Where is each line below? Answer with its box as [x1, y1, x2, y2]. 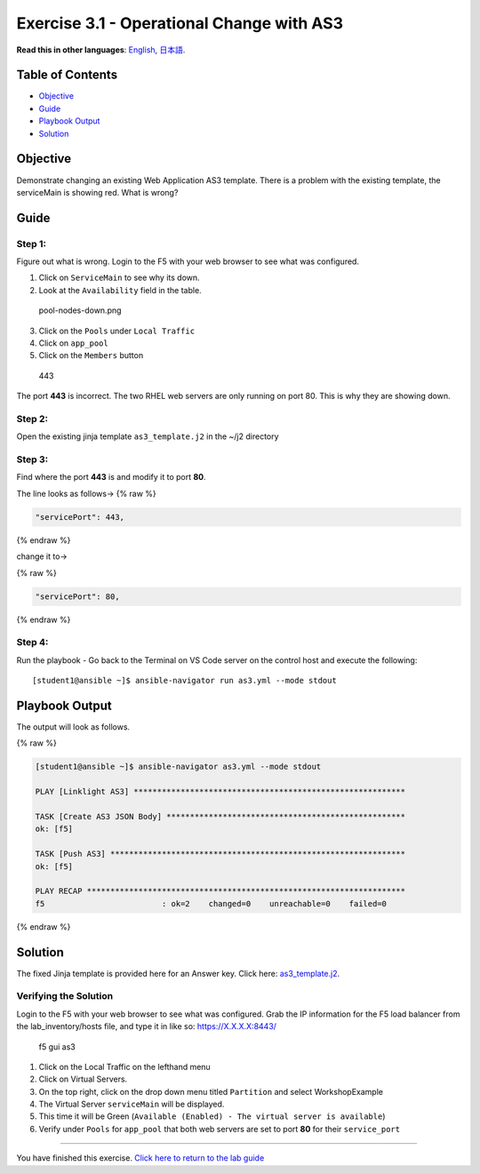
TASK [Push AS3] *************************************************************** [35, 849, 406, 859]
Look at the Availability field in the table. [38, 284, 202, 295]
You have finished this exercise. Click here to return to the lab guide [16, 1153, 265, 1163]
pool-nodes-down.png [38, 305, 122, 315]
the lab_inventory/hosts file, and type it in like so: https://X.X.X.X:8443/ [16, 1021, 277, 1032]
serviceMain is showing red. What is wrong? [16, 187, 179, 197]
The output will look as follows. [16, 722, 131, 732]
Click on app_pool [38, 338, 108, 348]
